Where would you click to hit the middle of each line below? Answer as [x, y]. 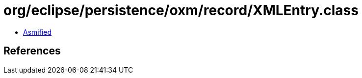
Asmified [38, 32]
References [32, 51]
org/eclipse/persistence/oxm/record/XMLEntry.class [181, 10]
